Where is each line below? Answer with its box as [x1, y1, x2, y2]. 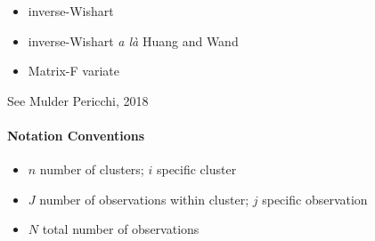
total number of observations [42, 220, 200, 238]
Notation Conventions [7, 125, 144, 144]
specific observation [262, 189, 368, 208]
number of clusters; [39, 160, 144, 179]
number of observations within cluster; [39, 189, 249, 208]
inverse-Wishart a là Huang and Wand [28, 31, 239, 50]
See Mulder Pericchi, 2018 [7, 91, 149, 109]
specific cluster [156, 160, 237, 179]
